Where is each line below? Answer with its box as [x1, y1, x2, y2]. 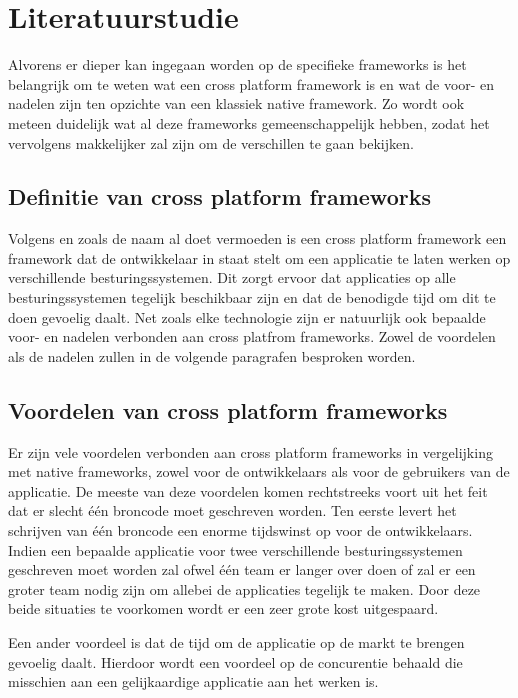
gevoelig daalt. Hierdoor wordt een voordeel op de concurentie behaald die [8, 651, 463, 672]
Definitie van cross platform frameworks [8, 181, 431, 212]
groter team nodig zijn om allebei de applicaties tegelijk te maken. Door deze [8, 578, 481, 599]
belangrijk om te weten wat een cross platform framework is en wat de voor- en [8, 73, 495, 94]
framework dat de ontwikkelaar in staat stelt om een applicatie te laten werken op [8, 247, 511, 268]
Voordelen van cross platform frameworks [8, 394, 448, 425]
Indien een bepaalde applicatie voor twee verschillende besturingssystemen [8, 539, 463, 560]
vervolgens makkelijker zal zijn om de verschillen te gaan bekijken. [8, 132, 414, 153]
